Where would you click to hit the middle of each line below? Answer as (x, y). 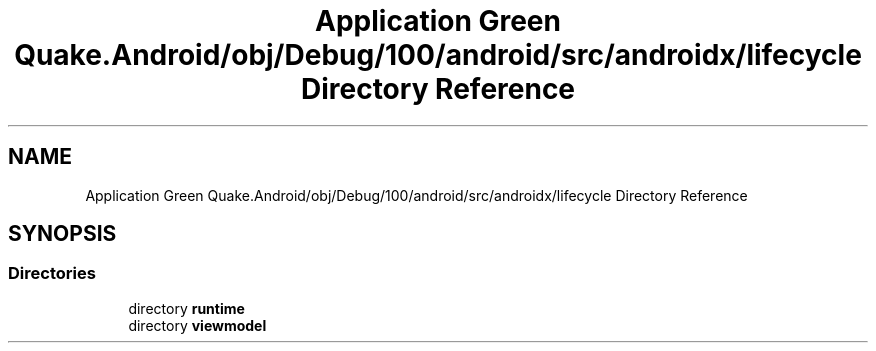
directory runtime (186, 308)
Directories (52, 273)
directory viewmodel (197, 325)
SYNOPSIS (62, 234)
